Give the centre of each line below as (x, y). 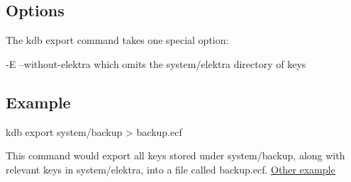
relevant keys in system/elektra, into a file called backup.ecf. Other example (171, 169)
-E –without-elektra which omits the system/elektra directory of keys (156, 63)
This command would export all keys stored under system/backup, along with (175, 155)
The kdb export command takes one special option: (117, 40)
